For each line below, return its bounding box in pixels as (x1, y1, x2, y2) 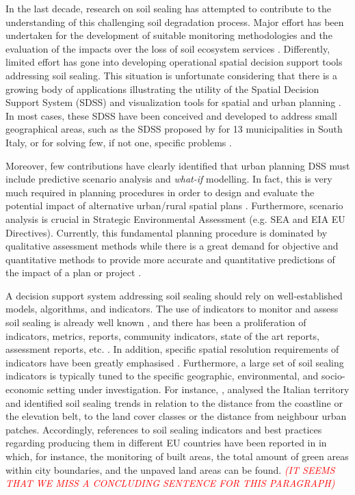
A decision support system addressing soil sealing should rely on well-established (5, 288, 343, 302)
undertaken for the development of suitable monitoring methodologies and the (5, 28, 332, 42)
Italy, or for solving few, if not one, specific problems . (5, 135, 232, 149)
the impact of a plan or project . (5, 265, 142, 280)
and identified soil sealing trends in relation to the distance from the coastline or (5, 395, 343, 410)
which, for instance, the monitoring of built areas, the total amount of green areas (5, 449, 349, 463)
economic (5, 382, 44, 397)
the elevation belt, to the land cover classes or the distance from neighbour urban (5, 409, 347, 423)
